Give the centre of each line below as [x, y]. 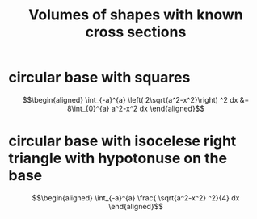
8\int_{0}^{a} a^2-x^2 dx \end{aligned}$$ [136, 108]
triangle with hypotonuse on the [118, 158]
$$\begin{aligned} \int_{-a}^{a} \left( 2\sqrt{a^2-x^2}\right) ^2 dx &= [136, 99]
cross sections [136, 32]
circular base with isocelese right [122, 141]
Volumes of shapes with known [136, 15]
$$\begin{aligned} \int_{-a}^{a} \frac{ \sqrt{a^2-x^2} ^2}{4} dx [136, 198]
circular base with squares [99, 78]
